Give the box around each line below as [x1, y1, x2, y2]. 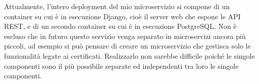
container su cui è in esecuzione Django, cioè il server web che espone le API [4, 11, 241, 21]
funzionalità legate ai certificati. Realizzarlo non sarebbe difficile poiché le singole [4, 50, 255, 61]
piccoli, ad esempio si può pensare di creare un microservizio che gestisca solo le [4, 40, 251, 51]
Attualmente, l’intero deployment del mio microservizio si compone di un [4, 1, 230, 11]
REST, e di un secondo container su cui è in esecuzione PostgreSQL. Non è [4, 21, 237, 31]
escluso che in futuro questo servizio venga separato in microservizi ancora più [4, 30, 246, 41]
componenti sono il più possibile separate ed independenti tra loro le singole [4, 60, 239, 71]
